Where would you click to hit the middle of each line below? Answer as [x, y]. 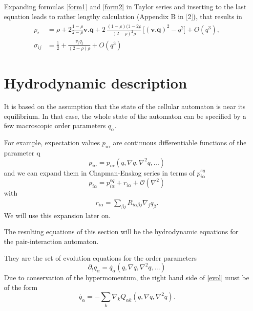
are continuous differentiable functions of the [180, 143]
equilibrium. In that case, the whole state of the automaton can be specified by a [125, 116]
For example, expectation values [52, 143]
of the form [21, 287]
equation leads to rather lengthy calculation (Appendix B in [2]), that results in [123, 16]
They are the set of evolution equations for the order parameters [100, 257]
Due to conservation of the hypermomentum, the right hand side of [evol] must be [126, 278]
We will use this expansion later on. [57, 215]
